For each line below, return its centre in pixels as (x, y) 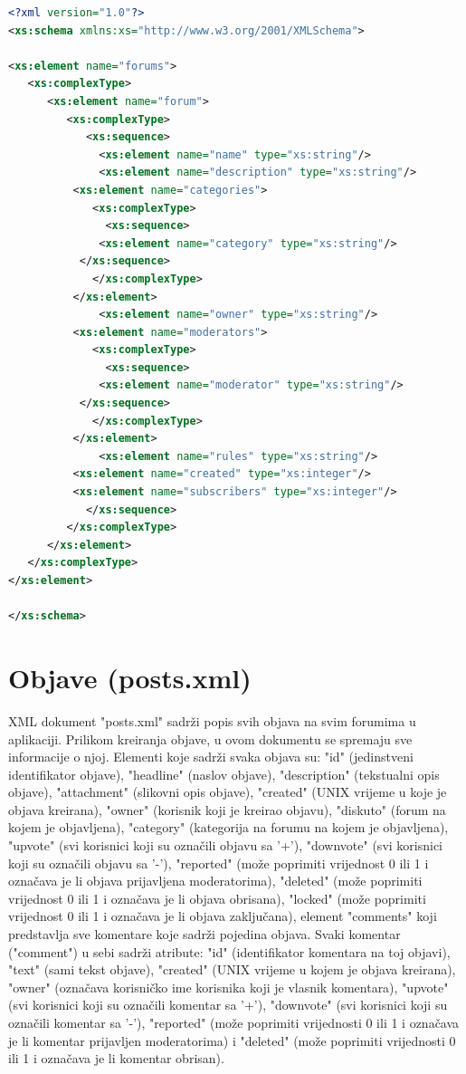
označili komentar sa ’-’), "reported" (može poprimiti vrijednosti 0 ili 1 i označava (234, 1022)
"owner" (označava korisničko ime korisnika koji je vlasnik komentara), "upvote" (228, 987)
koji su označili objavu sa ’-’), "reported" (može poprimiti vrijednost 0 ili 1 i (219, 863)
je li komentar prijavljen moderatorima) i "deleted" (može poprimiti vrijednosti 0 (232, 1040)
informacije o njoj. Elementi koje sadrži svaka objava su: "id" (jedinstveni (211, 757)
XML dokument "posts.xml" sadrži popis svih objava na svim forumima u (212, 720)
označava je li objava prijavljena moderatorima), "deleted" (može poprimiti (215, 881)
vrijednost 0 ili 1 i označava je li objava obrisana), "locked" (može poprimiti (217, 898)
